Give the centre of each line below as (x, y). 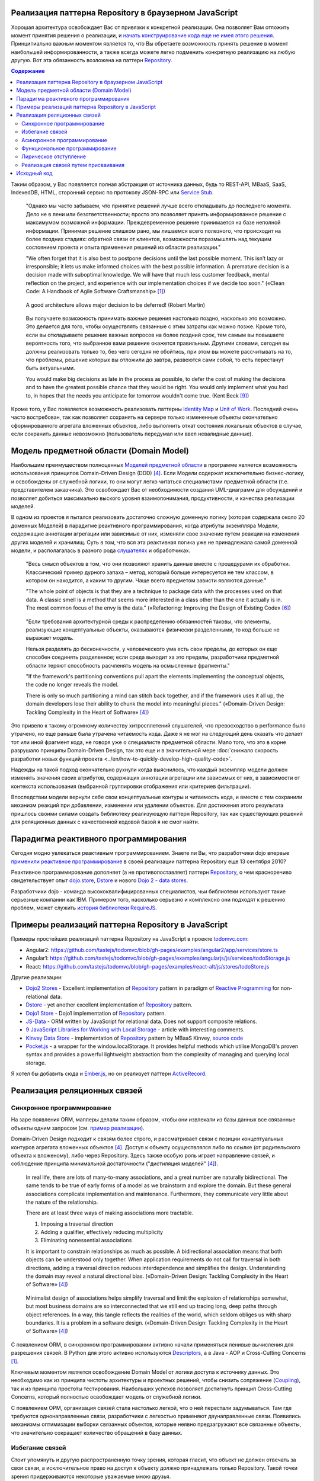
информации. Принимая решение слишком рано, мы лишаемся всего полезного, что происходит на (153, 230)
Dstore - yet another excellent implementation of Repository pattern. (109, 1005)
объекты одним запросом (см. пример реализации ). (78, 1128)
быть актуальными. (50, 368)
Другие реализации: (37, 977)
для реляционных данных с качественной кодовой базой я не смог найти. (105, 822)
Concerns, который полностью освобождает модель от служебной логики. (106, 1397)
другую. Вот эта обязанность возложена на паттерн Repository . (92, 60)
